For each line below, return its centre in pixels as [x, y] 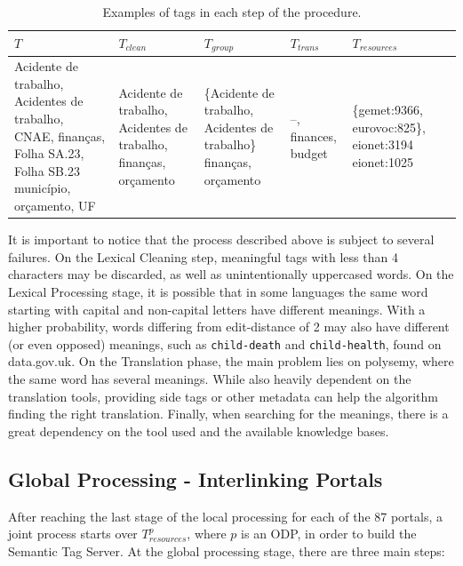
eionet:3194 [383, 144]
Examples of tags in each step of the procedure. [232, 12]
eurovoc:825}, [389, 127]
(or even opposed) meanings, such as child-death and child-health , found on [225, 343]
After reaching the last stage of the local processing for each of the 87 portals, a [225, 516]
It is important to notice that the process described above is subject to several [221, 239]
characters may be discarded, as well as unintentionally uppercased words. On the [231, 274]
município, [43, 188]
